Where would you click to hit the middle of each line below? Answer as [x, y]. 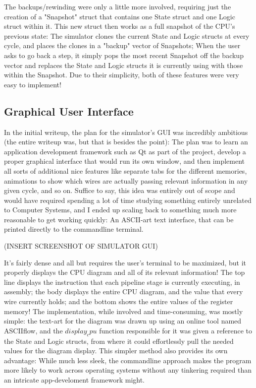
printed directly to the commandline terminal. [74, 229]
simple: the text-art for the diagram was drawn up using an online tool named [123, 321]
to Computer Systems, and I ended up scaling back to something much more [120, 210]
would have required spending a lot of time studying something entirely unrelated [128, 200]
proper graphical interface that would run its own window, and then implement [125, 161]
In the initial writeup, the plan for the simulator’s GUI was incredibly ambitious [126, 132]
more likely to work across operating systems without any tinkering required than [128, 370]
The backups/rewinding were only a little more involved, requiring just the [118, 6]
